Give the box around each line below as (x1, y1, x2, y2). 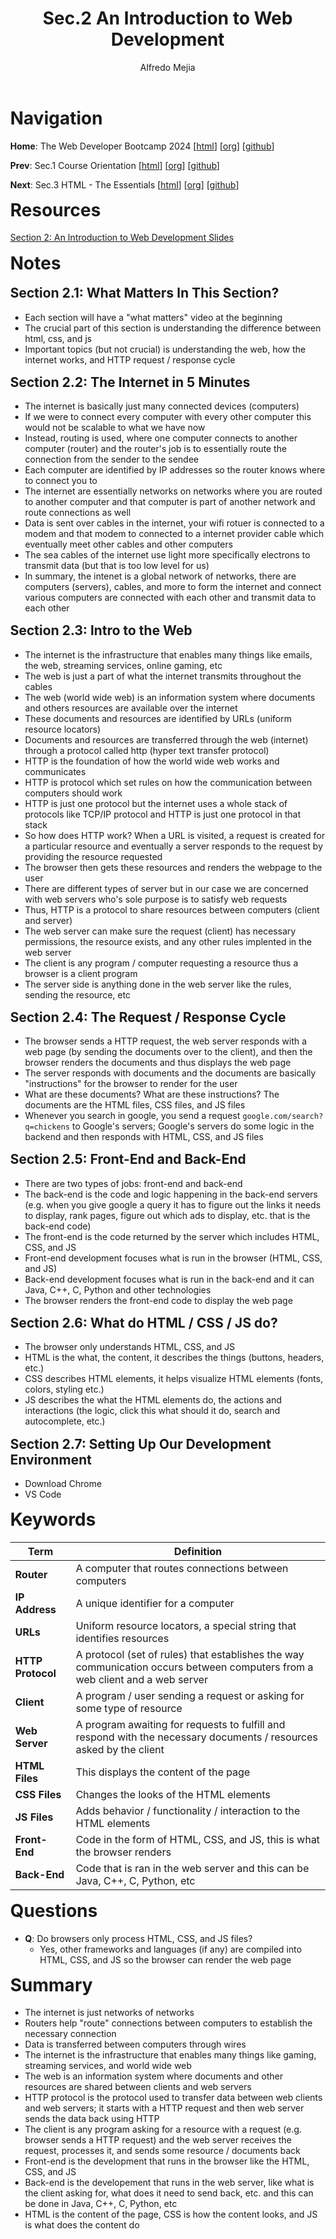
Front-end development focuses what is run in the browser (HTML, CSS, (24, 1252, 323, 1264)
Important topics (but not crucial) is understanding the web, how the (24, 343, 306, 355)
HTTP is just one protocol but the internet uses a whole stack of (24, 797, 288, 809)
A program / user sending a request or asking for (75, 1688, 305, 1702)
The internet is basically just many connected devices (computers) (24, 400, 300, 412)
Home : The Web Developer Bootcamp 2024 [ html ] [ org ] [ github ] (10, 140, 275, 152)
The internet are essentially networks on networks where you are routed (24, 485, 323, 497)
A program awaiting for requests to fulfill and (75, 1717, 286, 1731)
